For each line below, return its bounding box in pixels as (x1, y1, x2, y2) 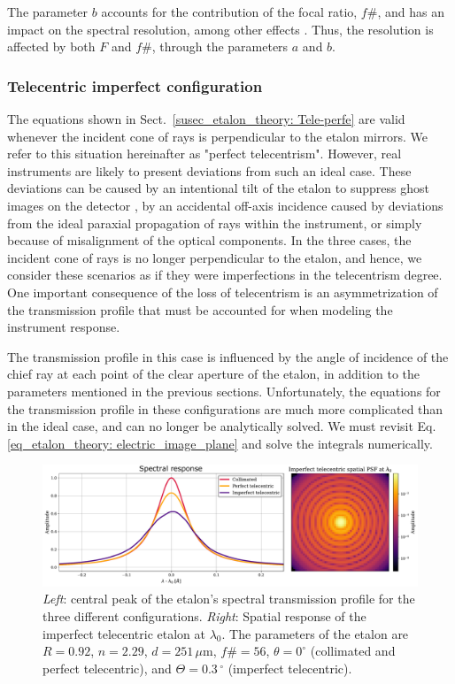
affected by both (7, 37, 96, 56)
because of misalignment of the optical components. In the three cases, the (7, 231, 412, 250)
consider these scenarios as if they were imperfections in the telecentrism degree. (7, 265, 443, 284)
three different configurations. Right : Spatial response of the (42, 606, 366, 625)
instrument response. (7, 318, 120, 336)
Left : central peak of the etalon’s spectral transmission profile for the (42, 589, 415, 608)
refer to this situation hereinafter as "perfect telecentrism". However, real (7, 144, 402, 163)
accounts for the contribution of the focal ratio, (101, 3, 358, 20)
